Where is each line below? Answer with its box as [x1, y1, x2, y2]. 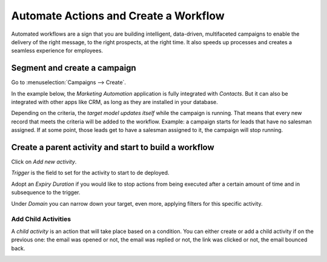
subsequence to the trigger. [11, 189, 81, 196]
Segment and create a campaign [11, 63, 136, 73]
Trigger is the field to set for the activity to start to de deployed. [11, 169, 170, 177]
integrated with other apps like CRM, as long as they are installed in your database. [11, 99, 218, 106]
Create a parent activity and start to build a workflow [11, 142, 214, 152]
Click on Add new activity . [11, 158, 77, 166]
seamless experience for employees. [11, 47, 103, 54]
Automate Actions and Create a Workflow [11, 9, 225, 22]
